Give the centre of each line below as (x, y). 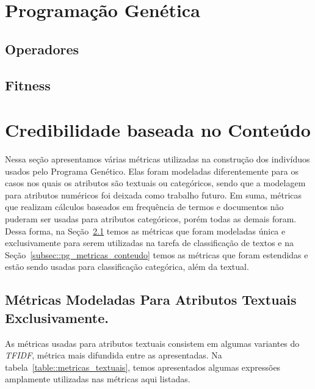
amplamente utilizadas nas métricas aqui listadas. (98, 379)
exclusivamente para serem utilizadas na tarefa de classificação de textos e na (150, 243)
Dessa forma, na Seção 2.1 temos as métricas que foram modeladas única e (145, 231)
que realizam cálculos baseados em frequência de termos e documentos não (144, 207)
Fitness (28, 85)
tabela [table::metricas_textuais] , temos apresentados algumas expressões (143, 367)
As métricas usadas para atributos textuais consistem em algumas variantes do (152, 343)
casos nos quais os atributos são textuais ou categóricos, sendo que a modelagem (155, 183)
